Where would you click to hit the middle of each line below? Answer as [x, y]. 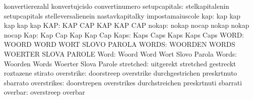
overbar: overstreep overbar [45, 92]
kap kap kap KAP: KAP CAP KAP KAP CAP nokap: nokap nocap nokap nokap [126, 25]
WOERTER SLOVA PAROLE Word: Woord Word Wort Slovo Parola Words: [120, 53]
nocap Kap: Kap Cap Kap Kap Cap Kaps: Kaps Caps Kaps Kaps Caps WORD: [124, 34]
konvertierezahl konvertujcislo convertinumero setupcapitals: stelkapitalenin [117, 6]
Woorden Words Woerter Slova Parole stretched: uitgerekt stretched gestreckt [120, 63]
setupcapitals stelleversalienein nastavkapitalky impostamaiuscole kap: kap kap [122, 15]
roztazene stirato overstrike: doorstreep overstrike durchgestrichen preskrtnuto [121, 73]
